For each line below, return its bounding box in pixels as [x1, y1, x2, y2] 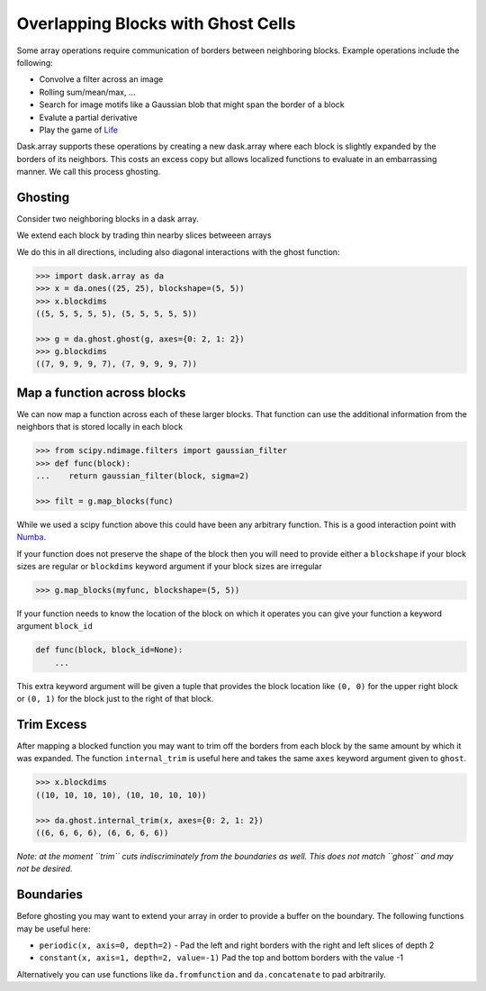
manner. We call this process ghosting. [16, 167, 161, 177]
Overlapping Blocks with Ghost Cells [16, 14, 296, 33]
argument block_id [16, 621, 94, 632]
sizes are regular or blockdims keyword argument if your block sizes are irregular [16, 561, 323, 572]
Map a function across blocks [16, 385, 186, 400]
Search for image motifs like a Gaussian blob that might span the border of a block [39, 99, 346, 110]
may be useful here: [16, 923, 91, 934]
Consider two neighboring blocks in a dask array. [16, 213, 199, 224]
